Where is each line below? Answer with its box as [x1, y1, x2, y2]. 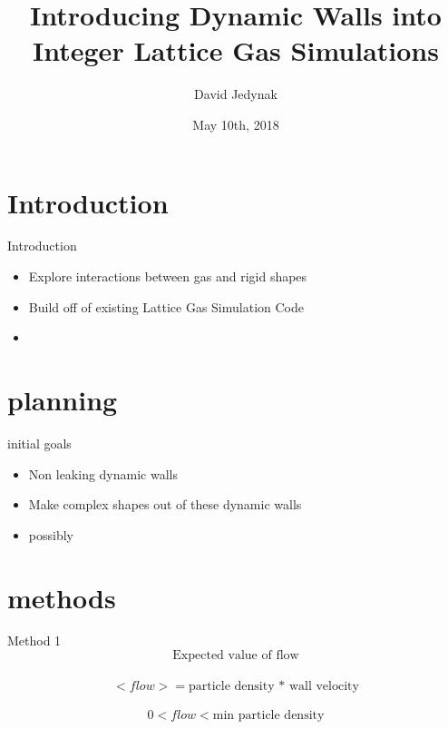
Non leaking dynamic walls [28, 464, 178, 483]
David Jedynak [194, 84, 278, 103]
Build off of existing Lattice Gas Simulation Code [28, 297, 304, 316]
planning [7, 381, 118, 418]
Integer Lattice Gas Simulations [33, 32, 439, 69]
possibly [28, 525, 73, 544]
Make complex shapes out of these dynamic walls [28, 495, 302, 514]
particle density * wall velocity [188, 679, 359, 693]
